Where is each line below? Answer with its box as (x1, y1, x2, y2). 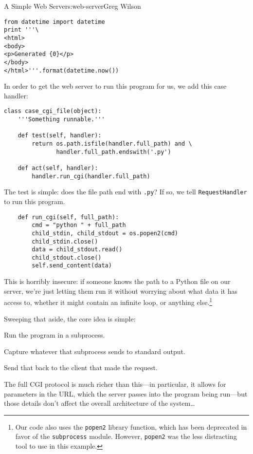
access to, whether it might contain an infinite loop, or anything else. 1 (4, 296, 213, 307)
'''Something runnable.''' (18, 116, 105, 123)
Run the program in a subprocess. (4, 330, 105, 340)
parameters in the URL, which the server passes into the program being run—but (4, 388, 248, 398)
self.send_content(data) (32, 262, 112, 269)
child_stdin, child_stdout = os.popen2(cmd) (32, 229, 178, 237)
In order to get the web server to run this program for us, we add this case (4, 81, 227, 91)
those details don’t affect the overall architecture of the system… (4, 398, 195, 408)
